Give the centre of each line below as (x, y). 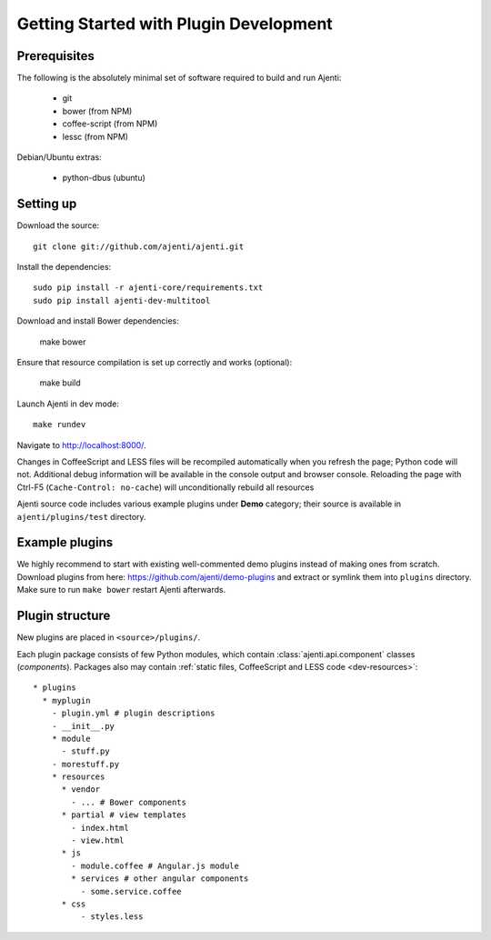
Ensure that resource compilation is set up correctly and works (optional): (155, 363)
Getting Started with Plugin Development (175, 24)
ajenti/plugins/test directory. (81, 516)
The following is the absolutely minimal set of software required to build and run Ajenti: (179, 78)
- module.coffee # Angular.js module (155, 865)
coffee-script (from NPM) (110, 124)
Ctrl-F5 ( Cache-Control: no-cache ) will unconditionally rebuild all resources (165, 487)
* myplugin (66, 700)
